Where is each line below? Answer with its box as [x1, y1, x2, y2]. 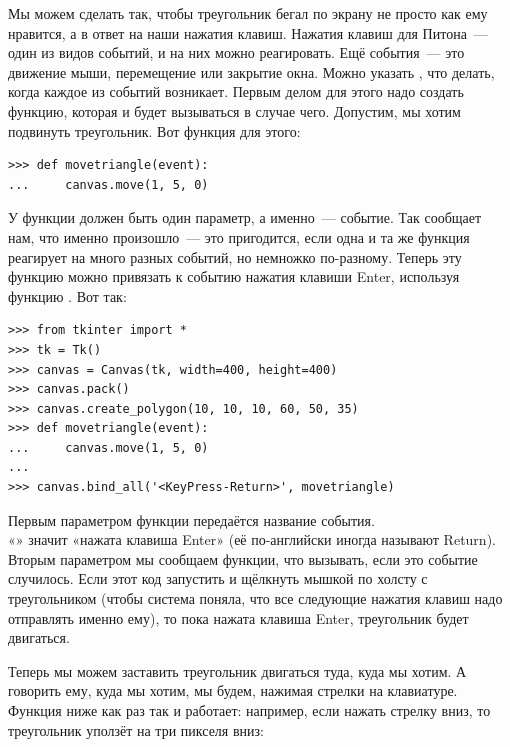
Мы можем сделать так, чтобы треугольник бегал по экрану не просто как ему [8, 3, 488, 23]
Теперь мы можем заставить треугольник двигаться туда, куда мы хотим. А [8, 660, 467, 681]
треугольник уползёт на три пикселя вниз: [8, 719, 264, 740]
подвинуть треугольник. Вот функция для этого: [8, 120, 301, 141]
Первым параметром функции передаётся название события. [8, 509, 375, 530]
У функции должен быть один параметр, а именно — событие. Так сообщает [8, 207, 482, 228]
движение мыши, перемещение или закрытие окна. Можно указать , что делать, [8, 61, 495, 82]
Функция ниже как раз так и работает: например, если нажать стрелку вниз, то [8, 700, 491, 720]
